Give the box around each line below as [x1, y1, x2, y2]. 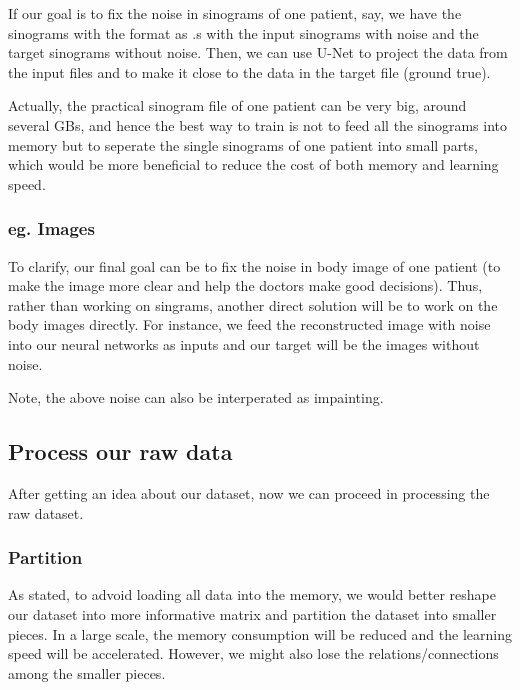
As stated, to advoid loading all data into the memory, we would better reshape [8, 584, 497, 605]
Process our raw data [8, 436, 233, 467]
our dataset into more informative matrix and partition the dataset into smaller [8, 603, 497, 624]
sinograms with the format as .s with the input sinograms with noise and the [8, 22, 479, 43]
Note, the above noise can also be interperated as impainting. [8, 387, 384, 408]
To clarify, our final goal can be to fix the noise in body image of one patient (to [8, 255, 501, 276]
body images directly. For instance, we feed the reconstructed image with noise [8, 314, 491, 335]
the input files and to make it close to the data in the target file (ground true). [8, 61, 491, 82]
